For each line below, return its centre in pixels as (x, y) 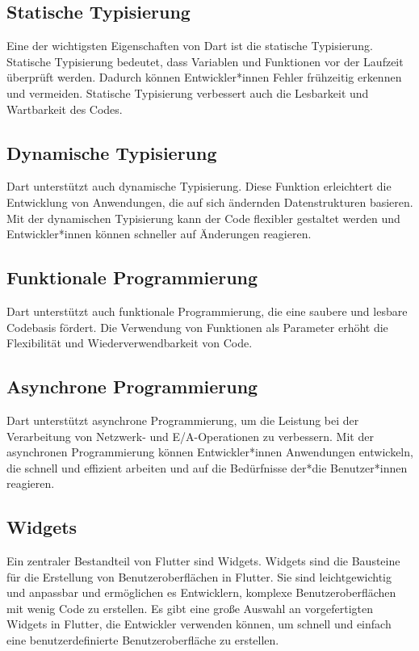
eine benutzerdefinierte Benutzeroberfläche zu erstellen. (143, 640)
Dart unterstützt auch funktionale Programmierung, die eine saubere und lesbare (207, 311)
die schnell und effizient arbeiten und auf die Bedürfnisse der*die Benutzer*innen (207, 467)
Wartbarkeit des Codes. (65, 109)
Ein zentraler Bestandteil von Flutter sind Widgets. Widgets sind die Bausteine (203, 561)
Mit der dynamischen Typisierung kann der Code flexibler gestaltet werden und (203, 218)
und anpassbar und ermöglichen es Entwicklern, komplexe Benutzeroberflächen (201, 592)
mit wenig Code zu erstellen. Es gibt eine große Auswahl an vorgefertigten (190, 608)
